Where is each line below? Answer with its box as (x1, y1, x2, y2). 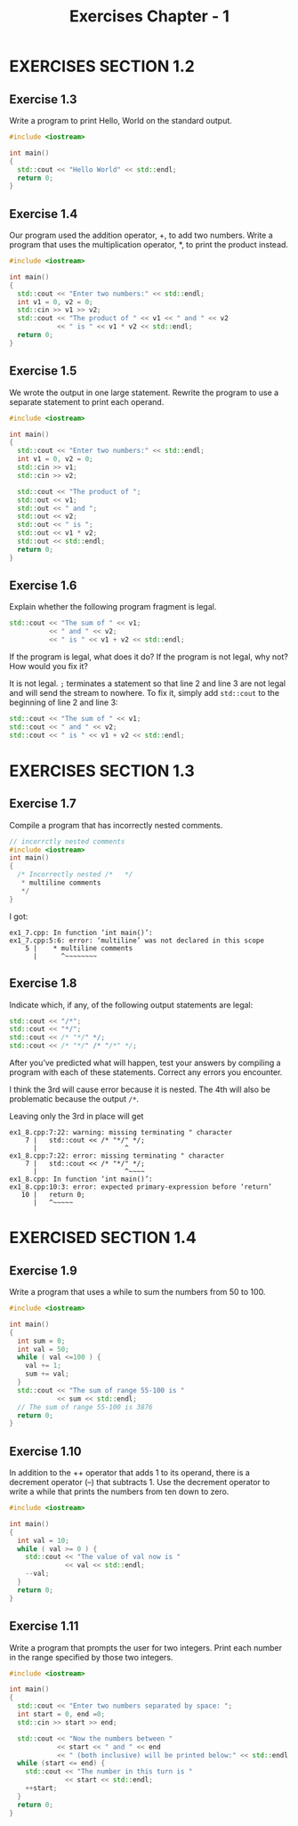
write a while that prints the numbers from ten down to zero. (9, 1486, 230, 1497)
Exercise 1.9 (9, 1263, 77, 1278)
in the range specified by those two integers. (9, 1652, 173, 1662)
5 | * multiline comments (25, 943, 133, 953)
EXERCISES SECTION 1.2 (9, 56, 196, 77)
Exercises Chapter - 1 (69, 6, 230, 27)
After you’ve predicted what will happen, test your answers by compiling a (9, 1057, 282, 1068)
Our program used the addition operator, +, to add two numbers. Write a (9, 230, 273, 241)
